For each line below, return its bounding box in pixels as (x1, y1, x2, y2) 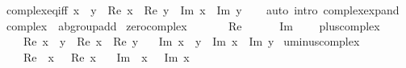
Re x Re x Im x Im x (23, 48, 190, 65)
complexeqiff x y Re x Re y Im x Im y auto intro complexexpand (6, 2, 400, 18)
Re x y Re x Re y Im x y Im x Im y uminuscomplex (23, 33, 360, 50)
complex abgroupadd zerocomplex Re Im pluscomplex (6, 17, 380, 34)
